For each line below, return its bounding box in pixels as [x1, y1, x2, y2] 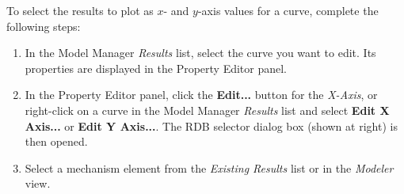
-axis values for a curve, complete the [197, 2, 379, 18]
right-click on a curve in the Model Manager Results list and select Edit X [25, 101, 390, 118]
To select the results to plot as [6, 2, 154, 18]
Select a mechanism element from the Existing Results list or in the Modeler [25, 159, 394, 176]
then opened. [25, 133, 88, 150]
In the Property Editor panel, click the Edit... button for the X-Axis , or [25, 86, 378, 103]
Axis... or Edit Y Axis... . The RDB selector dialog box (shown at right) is [25, 117, 398, 134]
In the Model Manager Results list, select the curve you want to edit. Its [25, 44, 376, 61]
